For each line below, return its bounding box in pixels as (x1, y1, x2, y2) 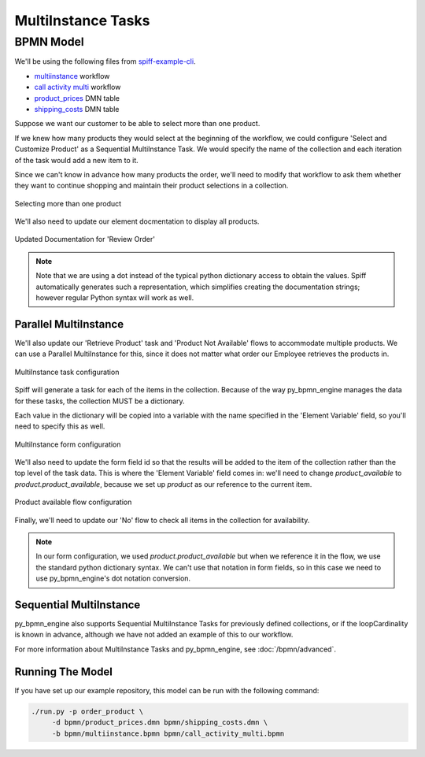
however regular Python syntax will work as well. (35, 293, 194, 302)
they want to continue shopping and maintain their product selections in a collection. (14, 181, 289, 191)
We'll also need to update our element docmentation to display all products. (14, 217, 260, 226)
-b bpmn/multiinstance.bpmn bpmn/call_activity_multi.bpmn (51, 729, 285, 738)
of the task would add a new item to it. (14, 155, 139, 165)
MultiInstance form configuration (14, 440, 121, 449)
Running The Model (14, 665, 113, 678)
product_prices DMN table (34, 93, 120, 102)
